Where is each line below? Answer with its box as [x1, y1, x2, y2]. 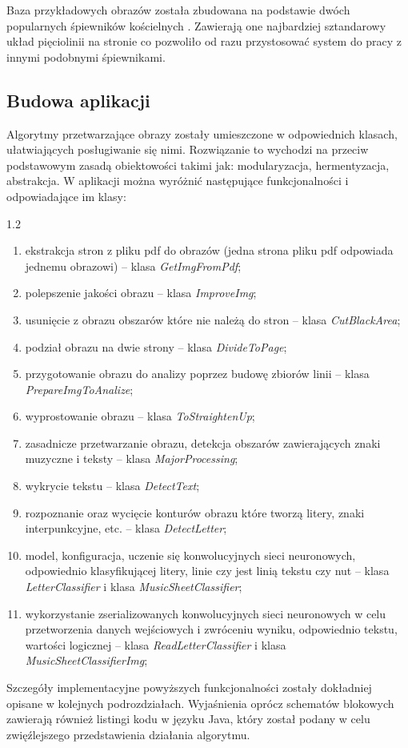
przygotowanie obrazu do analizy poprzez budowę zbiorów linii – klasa [25, 365, 370, 382]
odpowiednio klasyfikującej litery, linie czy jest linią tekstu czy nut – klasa [25, 562, 390, 579]
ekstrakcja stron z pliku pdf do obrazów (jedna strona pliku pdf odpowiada [25, 242, 394, 259]
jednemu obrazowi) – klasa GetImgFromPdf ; [25, 257, 242, 274]
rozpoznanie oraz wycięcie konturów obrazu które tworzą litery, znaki [25, 504, 365, 521]
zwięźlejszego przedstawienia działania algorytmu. [6, 726, 250, 742]
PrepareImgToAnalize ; [25, 380, 134, 397]
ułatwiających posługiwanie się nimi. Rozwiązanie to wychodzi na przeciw [6, 141, 369, 158]
